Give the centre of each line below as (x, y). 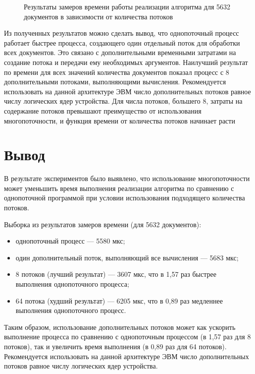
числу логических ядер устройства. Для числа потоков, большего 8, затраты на (123, 101)
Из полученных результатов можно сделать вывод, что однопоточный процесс (122, 33)
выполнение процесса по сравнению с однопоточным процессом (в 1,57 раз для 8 (127, 337)
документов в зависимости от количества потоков (98, 16)
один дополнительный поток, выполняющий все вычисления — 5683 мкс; (127, 257)
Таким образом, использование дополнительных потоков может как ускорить (120, 327)
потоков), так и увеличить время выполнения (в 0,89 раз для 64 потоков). (115, 346)
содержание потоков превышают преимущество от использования (103, 110)
